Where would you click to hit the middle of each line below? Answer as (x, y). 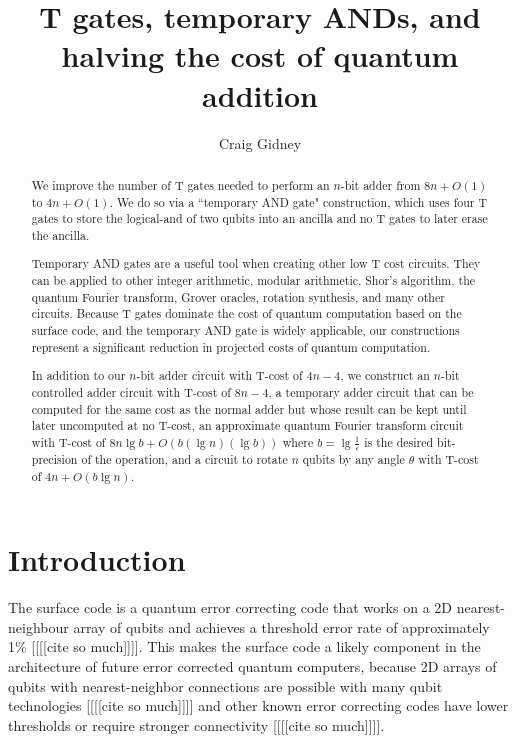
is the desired (399, 441)
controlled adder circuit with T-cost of (131, 391)
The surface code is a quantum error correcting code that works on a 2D (230, 607)
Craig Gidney (260, 142)
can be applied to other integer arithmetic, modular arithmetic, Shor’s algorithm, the (253, 280)
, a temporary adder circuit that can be (371, 391)
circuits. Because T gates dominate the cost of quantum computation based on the (246, 313)
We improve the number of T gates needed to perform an (180, 184)
